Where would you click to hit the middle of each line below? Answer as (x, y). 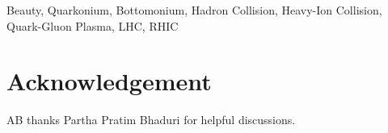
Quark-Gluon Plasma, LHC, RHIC (93, 25)
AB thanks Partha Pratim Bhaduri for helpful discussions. (151, 120)
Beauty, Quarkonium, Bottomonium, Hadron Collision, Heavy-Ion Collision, (194, 10)
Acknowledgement (109, 81)
